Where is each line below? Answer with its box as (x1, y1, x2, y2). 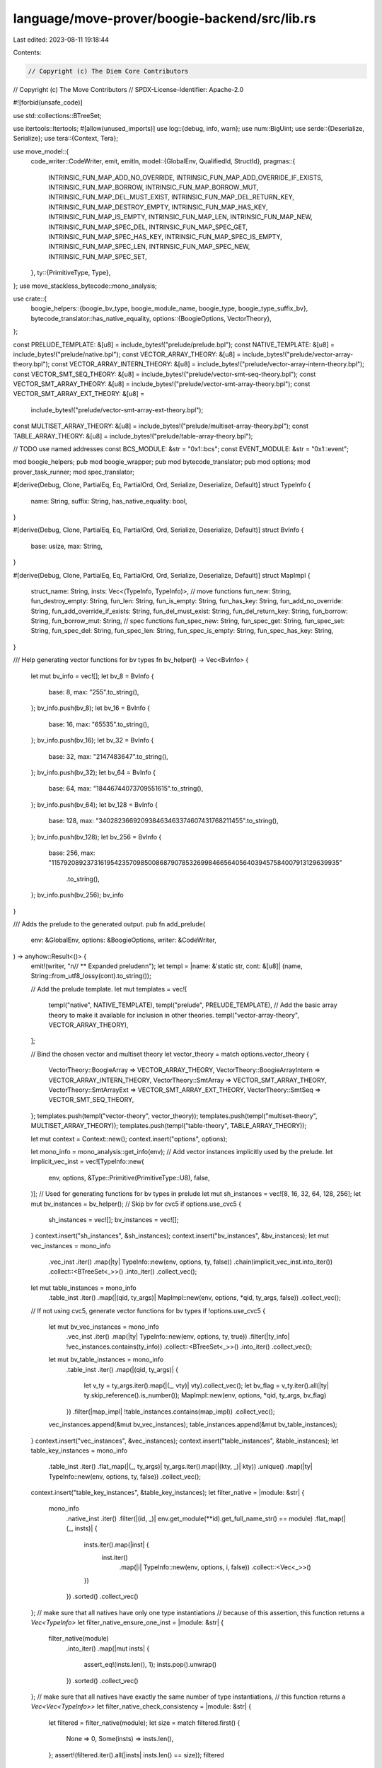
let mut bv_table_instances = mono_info (48, 1355, 164, 1364)
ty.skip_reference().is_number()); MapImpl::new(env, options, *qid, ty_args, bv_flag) (83, 1391, 327, 1400)
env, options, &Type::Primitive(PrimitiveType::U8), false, (48, 1173, 210, 1182)
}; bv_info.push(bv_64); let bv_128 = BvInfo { (30, 800, 158, 809)
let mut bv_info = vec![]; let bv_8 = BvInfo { (30, 672, 155, 680)
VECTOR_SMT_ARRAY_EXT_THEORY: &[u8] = (13, 390, 145, 398)
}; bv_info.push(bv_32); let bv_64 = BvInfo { (30, 768, 156, 777)
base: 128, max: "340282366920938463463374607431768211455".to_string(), (48, 817, 279, 825)
